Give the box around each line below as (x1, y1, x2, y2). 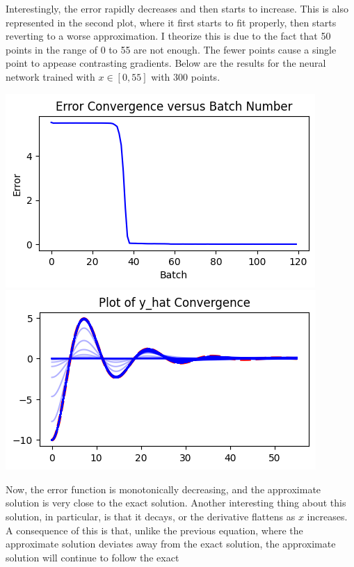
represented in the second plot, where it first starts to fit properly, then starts (6, 15, 337, 29)
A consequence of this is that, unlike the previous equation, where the (6, 522, 303, 537)
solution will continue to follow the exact (6, 550, 179, 564)
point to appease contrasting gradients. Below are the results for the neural (6, 56, 326, 70)
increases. (307, 509, 348, 523)
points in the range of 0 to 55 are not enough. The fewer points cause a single (6, 42, 337, 56)
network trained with (6, 69, 95, 83)
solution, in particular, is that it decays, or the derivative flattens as (6, 509, 296, 523)
